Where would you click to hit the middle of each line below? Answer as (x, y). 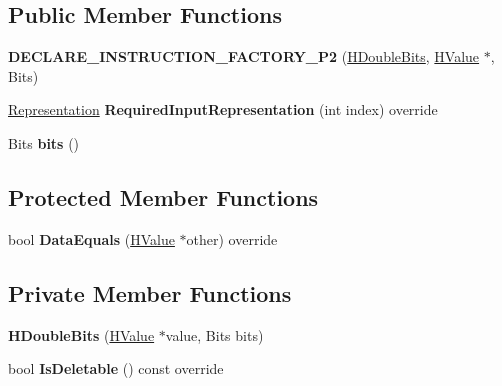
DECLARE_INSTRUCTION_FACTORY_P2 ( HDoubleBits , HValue (244, 56)
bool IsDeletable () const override (116, 368)
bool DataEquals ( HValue (91, 238)
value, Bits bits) (214, 334)
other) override (232, 238)
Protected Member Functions (163, 196)
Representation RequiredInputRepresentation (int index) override (223, 109)
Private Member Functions (150, 292)
